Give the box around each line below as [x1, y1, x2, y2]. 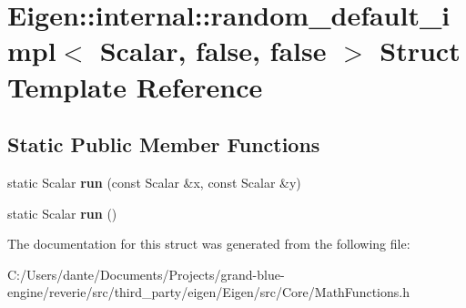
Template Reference [7, 67, 263, 105]
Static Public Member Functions [7, 130, 320, 159]
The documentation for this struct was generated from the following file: [7, 234, 410, 253]
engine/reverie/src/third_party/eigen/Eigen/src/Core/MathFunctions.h [7, 282, 410, 302]
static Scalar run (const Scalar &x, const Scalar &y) [7, 172, 301, 191]
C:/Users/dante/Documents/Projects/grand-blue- [7, 264, 285, 283]
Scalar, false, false [99, 32, 327, 69]
